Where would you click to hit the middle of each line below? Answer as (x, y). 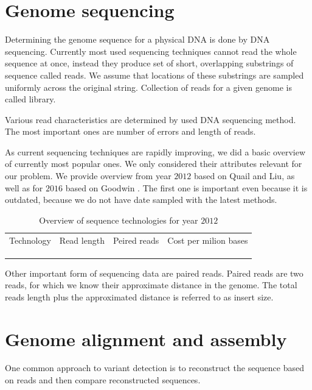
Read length (82, 240)
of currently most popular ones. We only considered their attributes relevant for (154, 164)
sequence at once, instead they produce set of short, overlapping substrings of (149, 63)
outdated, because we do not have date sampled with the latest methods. (141, 200)
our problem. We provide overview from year (88, 176)
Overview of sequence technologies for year (119, 220)
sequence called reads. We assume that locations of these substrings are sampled (154, 75)
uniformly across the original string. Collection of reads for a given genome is (148, 87)
